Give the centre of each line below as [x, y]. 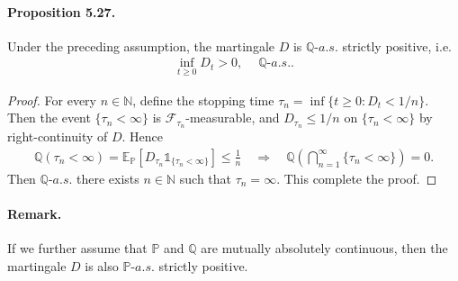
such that [206, 178]
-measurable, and [233, 118]
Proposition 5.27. [62, 11]
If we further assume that [77, 248]
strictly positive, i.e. [397, 45]
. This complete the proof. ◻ [357, 178]
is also [102, 265]
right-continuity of [58, 136]
